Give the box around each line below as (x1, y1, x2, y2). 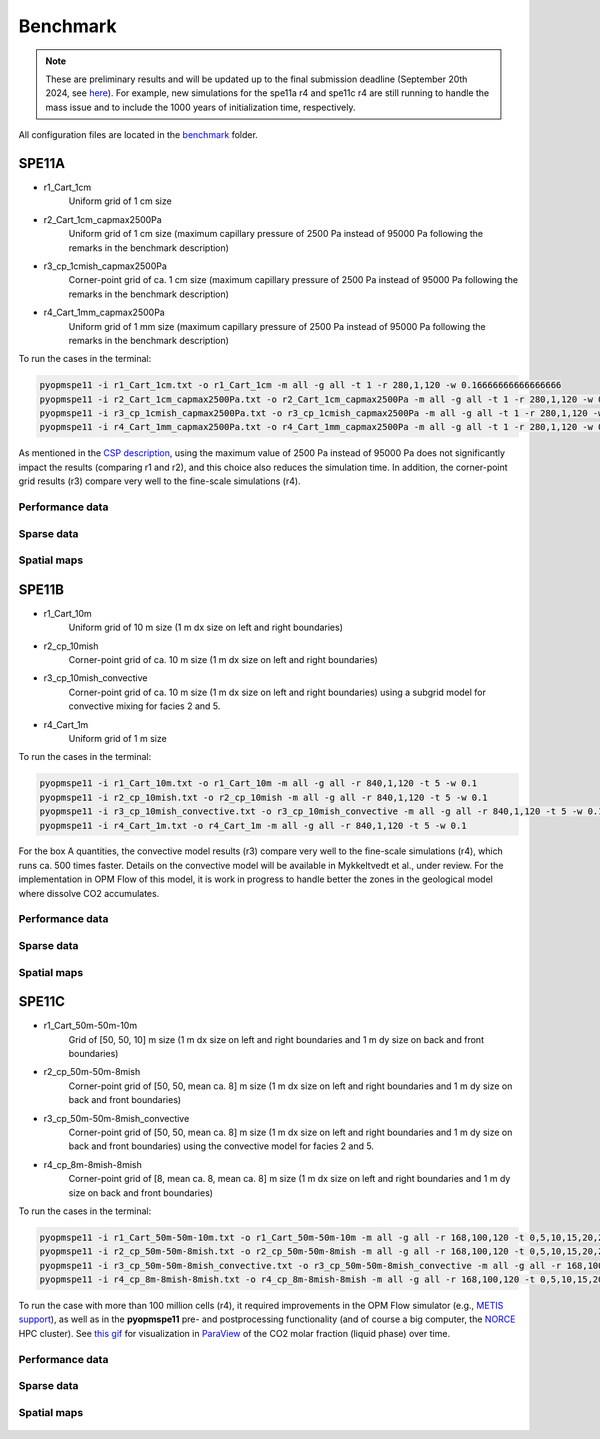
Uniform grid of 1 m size (68, 732, 167, 744)
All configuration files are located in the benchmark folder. (18, 129, 259, 141)
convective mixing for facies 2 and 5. (68, 700, 221, 712)
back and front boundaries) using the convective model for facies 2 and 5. (68, 1140, 375, 1152)
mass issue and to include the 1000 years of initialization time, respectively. (45, 101, 356, 113)
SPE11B (18, 581, 65, 598)
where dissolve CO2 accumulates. (18, 887, 160, 899)
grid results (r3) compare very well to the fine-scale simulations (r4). (18, 475, 301, 487)
